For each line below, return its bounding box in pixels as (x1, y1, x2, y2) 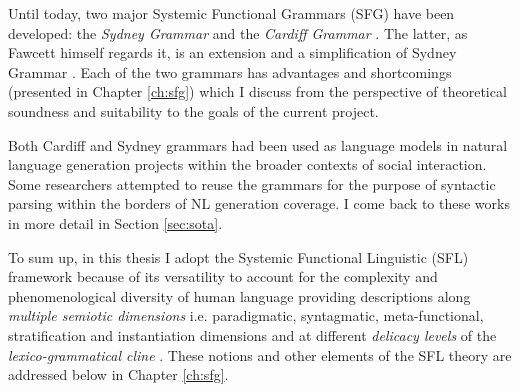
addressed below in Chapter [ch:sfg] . (8, 364, 229, 385)
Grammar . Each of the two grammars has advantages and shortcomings (8, 61, 452, 82)
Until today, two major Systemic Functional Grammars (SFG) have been (8, 3, 455, 23)
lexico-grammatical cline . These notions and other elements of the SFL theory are (8, 344, 512, 365)
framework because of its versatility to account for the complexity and (8, 266, 438, 287)
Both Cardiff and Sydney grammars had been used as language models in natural (8, 134, 508, 155)
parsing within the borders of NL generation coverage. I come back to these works (8, 193, 510, 214)
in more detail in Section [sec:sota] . (8, 212, 223, 233)
